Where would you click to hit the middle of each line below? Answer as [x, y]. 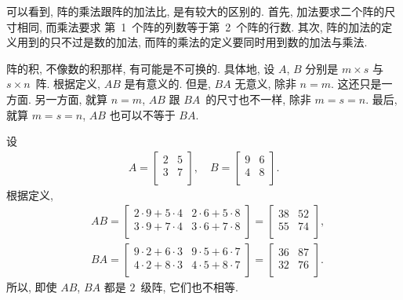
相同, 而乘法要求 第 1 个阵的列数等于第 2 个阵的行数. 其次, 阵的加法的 [199, 26]
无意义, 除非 [265, 84]
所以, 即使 [32, 287]
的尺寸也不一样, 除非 [258, 99]
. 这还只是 [356, 84]
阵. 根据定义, [68, 84]
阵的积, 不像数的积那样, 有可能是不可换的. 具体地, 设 [141, 68]
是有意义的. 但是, [167, 84]
